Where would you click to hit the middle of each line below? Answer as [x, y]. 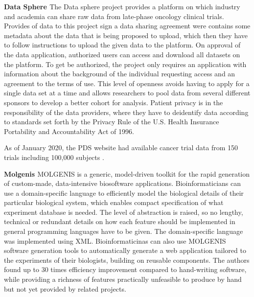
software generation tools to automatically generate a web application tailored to [125, 250]
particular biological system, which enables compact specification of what [114, 202]
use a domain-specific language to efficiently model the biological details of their [124, 193]
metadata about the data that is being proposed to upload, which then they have [126, 35]
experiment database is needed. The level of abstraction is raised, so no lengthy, [124, 212]
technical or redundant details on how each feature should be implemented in [120, 221]
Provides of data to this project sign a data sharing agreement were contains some [127, 26]
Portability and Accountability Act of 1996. [69, 131]
